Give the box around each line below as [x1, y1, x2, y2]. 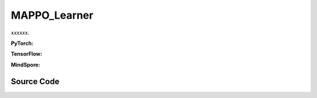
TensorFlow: [11, 50, 42, 58]
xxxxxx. [11, 29, 29, 36]
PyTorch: [11, 40, 33, 47]
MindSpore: [11, 61, 41, 68]
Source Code [11, 76, 60, 86]
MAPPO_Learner [11, 9, 94, 22]
